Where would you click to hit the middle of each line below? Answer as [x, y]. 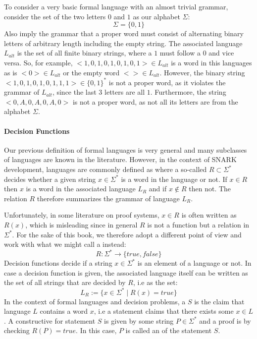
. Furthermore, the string [188, 92]
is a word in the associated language [81, 189]
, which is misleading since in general [81, 224]
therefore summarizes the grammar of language [108, 198]
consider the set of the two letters [55, 16]
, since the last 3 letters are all [99, 92]
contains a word [64, 311]
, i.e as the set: [155, 282]
